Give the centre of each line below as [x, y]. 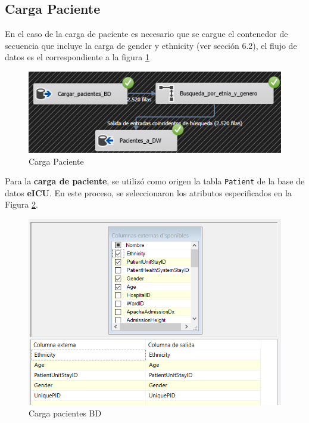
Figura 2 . [21, 204]
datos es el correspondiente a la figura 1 [77, 57]
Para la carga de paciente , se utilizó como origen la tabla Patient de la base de [155, 181]
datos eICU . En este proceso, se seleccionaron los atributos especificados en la [148, 192]
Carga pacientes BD [65, 413]
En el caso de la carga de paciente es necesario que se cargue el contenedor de [146, 34]
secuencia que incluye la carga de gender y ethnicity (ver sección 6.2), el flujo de [151, 45]
